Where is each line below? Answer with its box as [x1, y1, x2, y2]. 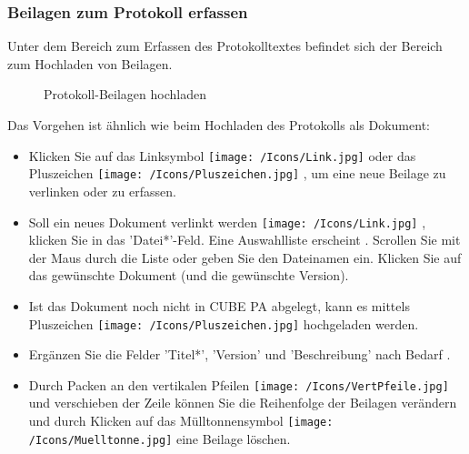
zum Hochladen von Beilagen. [7, 54, 173, 73]
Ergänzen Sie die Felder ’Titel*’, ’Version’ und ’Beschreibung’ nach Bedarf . [28, 345, 451, 364]
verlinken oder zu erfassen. [28, 181, 176, 200]
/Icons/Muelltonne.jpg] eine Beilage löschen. [28, 429, 291, 448]
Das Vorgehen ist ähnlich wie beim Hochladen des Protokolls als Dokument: [7, 116, 430, 134]
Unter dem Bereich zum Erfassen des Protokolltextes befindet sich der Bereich [7, 36, 443, 55]
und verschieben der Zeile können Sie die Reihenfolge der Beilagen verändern [28, 393, 457, 412]
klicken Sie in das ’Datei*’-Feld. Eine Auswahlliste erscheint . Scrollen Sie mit [28, 230, 461, 249]
